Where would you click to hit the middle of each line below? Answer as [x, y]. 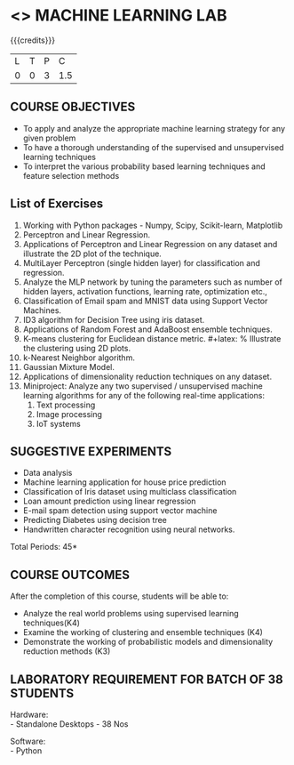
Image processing [69, 414]
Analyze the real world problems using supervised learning [131, 614]
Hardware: [29, 714]
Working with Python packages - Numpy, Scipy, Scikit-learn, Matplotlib [153, 225]
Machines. [42, 310]
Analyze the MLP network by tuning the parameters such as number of [152, 282]
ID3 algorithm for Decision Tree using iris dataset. [114, 319]
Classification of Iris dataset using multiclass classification [130, 492]
